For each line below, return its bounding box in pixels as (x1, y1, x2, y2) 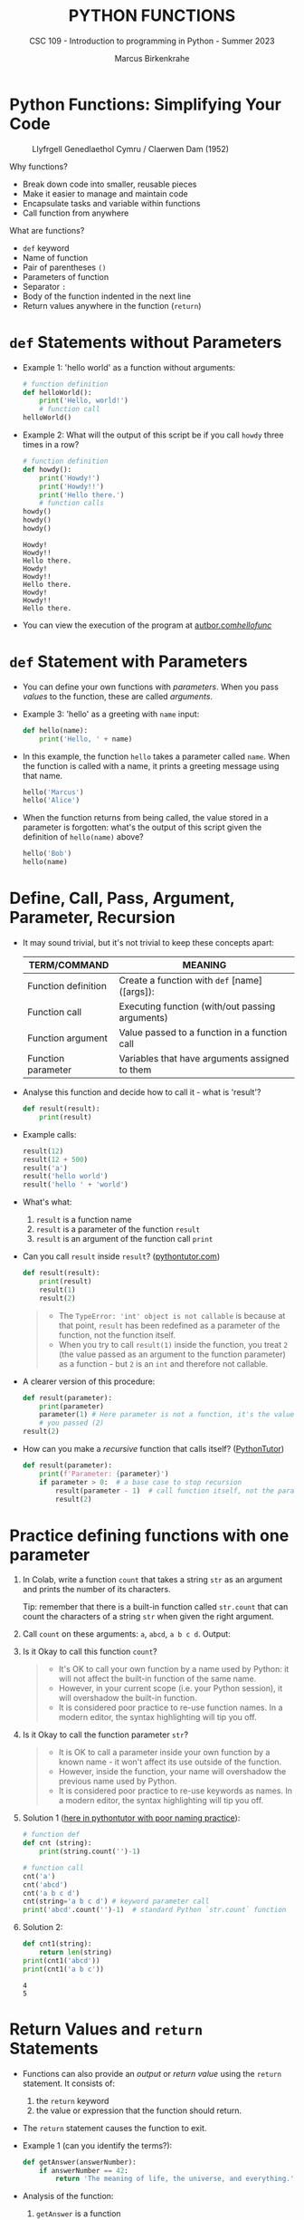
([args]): (119, 985, 155, 997)
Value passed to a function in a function (119, 1026, 288, 1038)
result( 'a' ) (22, 1163, 68, 1173)
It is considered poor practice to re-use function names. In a (58, 1702, 283, 1713)
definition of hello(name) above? (22, 831, 145, 842)
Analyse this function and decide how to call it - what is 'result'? (22, 1087, 261, 1097)
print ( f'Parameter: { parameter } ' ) (39, 1469, 169, 1478)
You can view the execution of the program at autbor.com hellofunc (22, 620, 272, 630)
